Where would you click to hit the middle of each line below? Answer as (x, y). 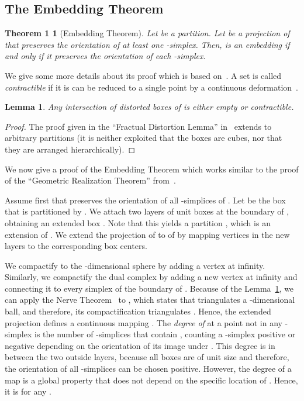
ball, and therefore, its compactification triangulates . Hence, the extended (138, 311)
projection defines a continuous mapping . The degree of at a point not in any (144, 322)
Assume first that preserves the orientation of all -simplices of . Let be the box (145, 200)
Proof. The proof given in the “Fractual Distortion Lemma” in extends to (138, 126)
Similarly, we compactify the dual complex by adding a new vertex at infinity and (151, 277)
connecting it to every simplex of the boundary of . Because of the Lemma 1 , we (149, 288)
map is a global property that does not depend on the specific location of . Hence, (151, 380)
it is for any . (28, 391)
